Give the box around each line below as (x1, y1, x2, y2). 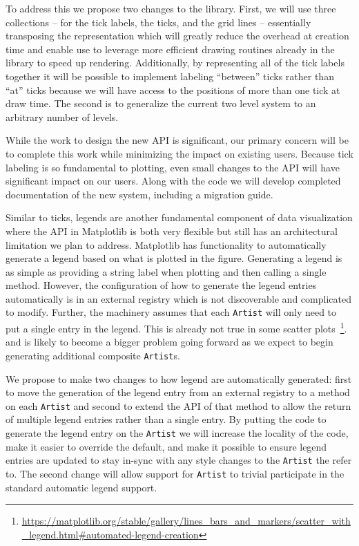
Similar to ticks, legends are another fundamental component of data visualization (6, 210, 353, 225)
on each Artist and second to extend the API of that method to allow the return (6, 398, 351, 413)
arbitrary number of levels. (6, 109, 119, 124)
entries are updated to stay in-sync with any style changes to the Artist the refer (6, 453, 352, 467)
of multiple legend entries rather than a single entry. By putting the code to (6, 412, 327, 426)
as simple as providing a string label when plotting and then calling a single (6, 264, 327, 279)
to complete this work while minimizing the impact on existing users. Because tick (6, 146, 353, 160)
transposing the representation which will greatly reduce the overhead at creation (6, 28, 349, 43)
